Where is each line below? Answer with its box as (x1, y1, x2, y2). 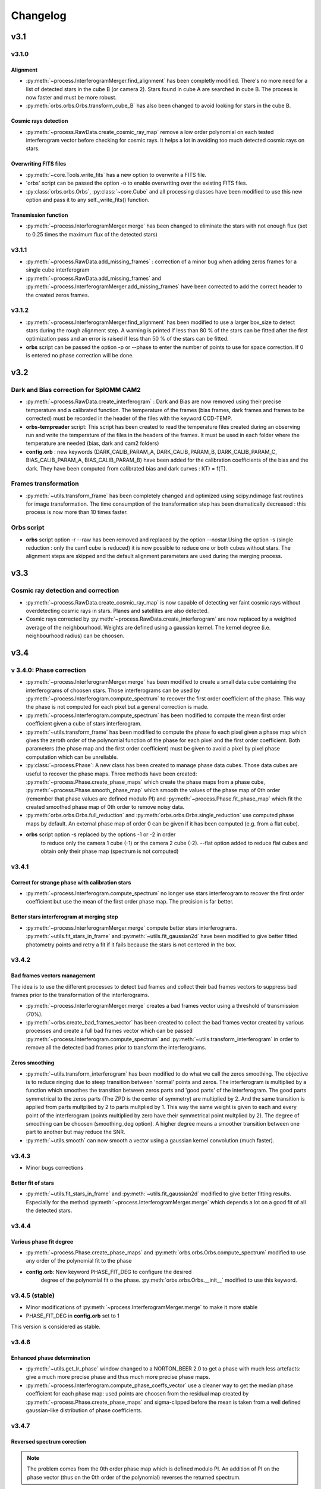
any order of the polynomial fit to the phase (26, 1257, 132, 1264)
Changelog (11, 9, 67, 22)
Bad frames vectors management (11, 972, 96, 979)
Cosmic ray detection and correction (11, 587, 119, 595)
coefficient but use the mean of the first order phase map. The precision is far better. (26, 898, 234, 905)
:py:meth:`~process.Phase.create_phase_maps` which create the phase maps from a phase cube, (26, 778, 266, 786)
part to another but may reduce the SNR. (26, 1129, 125, 1136)
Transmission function (11, 211, 68, 219)
